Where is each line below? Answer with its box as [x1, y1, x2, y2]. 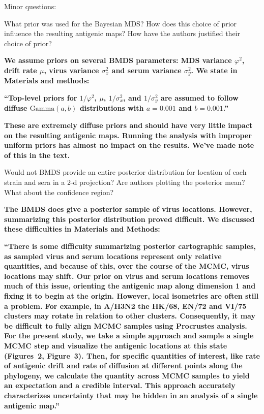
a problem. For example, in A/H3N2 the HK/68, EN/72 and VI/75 [4, 300, 247, 311]
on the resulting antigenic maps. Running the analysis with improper [4, 130, 252, 140]
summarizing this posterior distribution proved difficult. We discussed [4, 213, 255, 224]
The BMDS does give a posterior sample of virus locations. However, [4, 204, 252, 214]
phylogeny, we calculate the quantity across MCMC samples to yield [4, 370, 250, 380]
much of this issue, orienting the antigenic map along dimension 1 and [4, 280, 256, 291]
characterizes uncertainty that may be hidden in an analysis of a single [4, 390, 258, 400]
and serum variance [111, 65, 182, 75]
